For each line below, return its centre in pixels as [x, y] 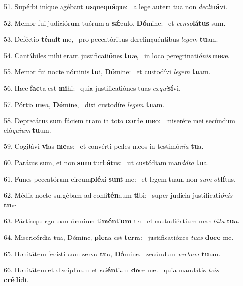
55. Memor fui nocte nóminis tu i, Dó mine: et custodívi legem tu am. [107, 71]
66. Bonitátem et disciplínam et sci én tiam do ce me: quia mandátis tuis [112, 270]
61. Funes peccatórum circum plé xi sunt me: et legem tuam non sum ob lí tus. [120, 179]
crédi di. [16, 279]
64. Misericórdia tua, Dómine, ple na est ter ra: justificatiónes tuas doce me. [119, 237]
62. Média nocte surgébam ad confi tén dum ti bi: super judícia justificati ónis [118, 195]
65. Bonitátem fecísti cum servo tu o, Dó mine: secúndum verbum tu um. [112, 253]
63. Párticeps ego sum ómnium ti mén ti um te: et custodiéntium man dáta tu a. [122, 221]
